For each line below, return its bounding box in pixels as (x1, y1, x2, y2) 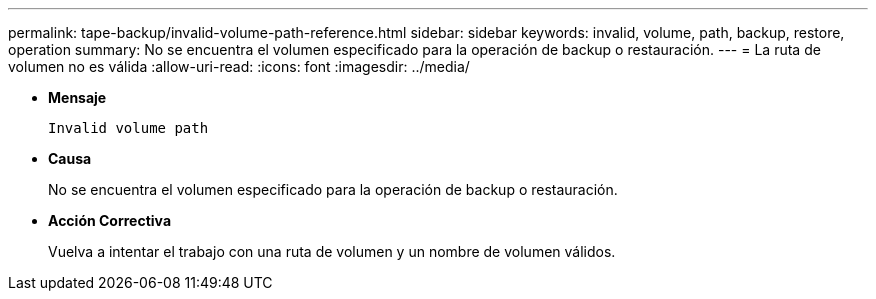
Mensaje (48, 89, 107, 106)
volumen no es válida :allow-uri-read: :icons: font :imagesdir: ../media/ (8, 58, 470, 75)
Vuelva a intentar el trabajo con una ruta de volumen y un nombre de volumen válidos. (48, 243, 616, 260)
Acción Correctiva (48, 212, 172, 229)
